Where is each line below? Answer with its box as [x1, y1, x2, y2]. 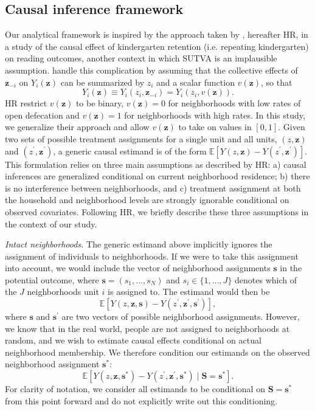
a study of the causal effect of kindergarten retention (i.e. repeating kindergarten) [5, 40, 309, 52]
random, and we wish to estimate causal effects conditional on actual [5, 334, 261, 347]
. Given [278, 120, 305, 133]
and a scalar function [156, 75, 235, 88]
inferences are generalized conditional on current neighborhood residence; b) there [5, 170, 310, 182]
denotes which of [235, 273, 297, 286]
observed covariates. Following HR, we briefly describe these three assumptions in [5, 205, 309, 218]
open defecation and [5, 108, 80, 121]
